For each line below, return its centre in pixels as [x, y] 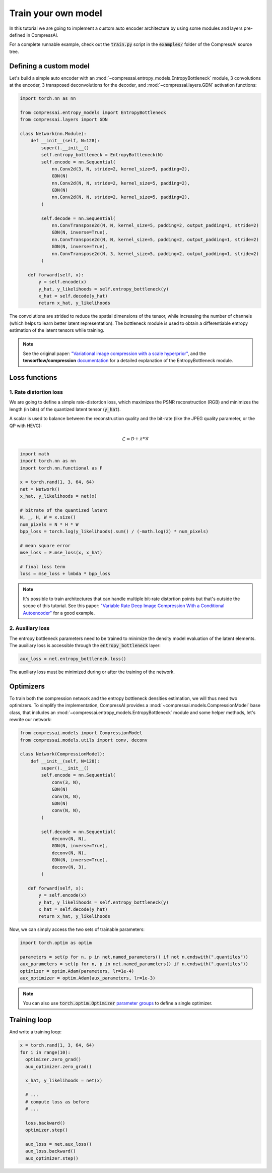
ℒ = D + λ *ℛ [135, 438]
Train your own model [56, 13]
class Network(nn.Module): [53, 133]
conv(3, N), [66, 782]
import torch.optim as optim [56, 943]
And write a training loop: [36, 1032]
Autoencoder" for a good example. [59, 613]
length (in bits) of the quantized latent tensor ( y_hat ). [65, 409]
